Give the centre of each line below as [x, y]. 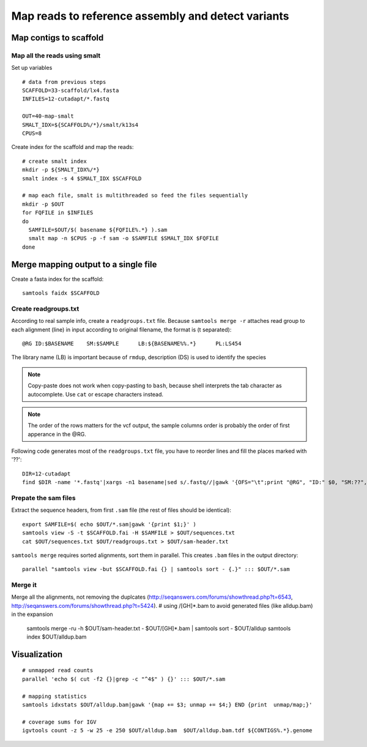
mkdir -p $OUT [43, 204]
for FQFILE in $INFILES [58, 213]
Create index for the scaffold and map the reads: [72, 147]
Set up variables [32, 68]
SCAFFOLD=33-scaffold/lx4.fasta [71, 91]
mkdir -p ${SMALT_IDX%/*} [61, 170]
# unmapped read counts [58, 670]
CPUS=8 [32, 134]
